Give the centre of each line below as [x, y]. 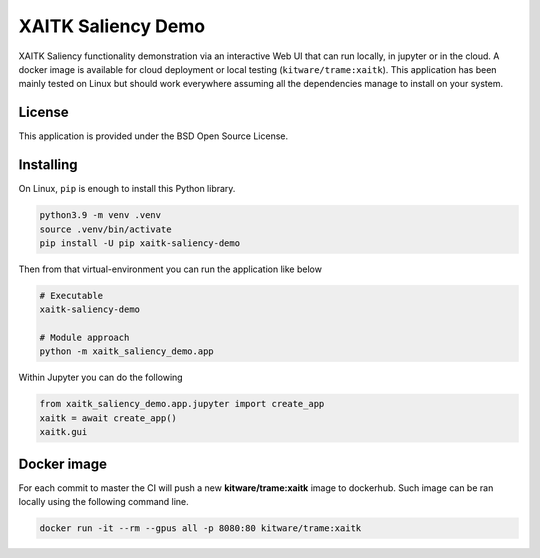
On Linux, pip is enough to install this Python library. [127, 189]
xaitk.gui [63, 432]
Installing [48, 165]
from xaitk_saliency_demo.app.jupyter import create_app [182, 404]
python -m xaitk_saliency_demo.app [126, 351]
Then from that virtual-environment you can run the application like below [170, 269]
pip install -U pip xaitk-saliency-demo [139, 243]
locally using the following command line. [103, 502]
